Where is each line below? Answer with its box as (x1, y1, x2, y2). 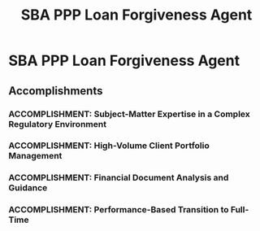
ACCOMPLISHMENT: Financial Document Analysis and (8, 172, 229, 184)
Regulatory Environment (8, 118, 107, 129)
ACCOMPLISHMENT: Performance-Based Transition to (8, 204, 229, 216)
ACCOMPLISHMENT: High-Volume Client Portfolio (8, 140, 210, 151)
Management (8, 150, 63, 162)
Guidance (8, 182, 48, 194)
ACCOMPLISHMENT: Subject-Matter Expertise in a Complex (8, 108, 250, 120)
